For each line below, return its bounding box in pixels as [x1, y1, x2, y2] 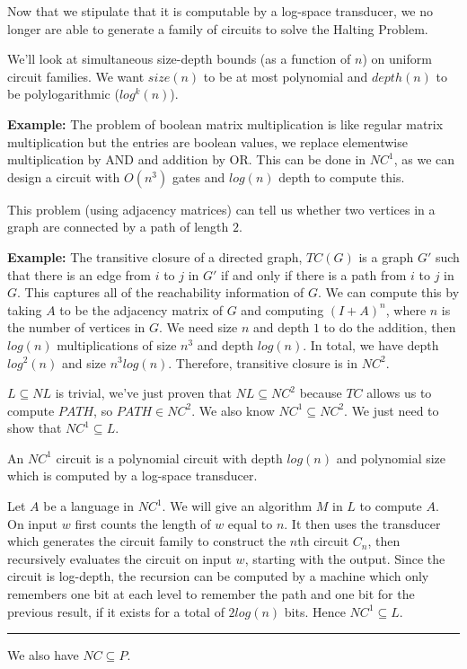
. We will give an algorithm [162, 497, 313, 515]
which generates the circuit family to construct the [7, 532, 286, 550]
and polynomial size [336, 448, 446, 467]
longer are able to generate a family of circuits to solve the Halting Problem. [7, 19, 428, 38]
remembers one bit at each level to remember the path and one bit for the [7, 585, 415, 603]
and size [61, 353, 106, 372]
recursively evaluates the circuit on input [7, 549, 232, 568]
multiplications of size [57, 335, 177, 354]
